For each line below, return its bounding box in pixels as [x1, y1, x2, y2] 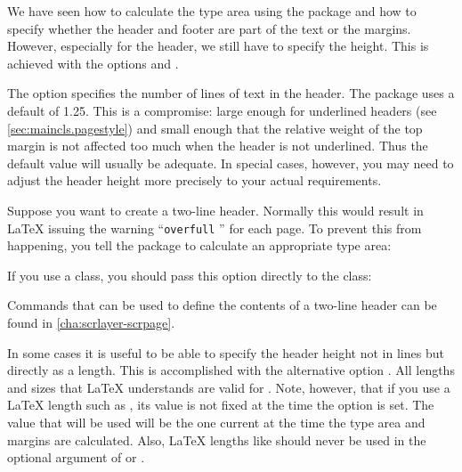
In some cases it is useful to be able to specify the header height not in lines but [7, 343, 444, 362]
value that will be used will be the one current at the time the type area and [7, 412, 426, 431]
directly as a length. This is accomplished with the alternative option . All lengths [7, 361, 455, 379]
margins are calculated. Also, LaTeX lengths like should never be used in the [7, 430, 426, 449]
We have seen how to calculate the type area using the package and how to [7, 2, 417, 20]
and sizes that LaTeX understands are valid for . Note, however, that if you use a [7, 378, 450, 396]
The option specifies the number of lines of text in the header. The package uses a [7, 84, 455, 102]
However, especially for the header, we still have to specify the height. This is [7, 37, 429, 55]
